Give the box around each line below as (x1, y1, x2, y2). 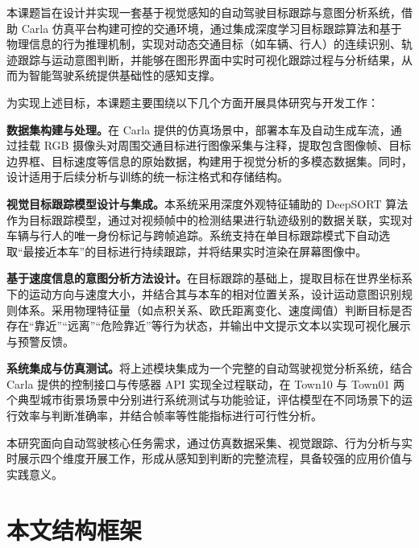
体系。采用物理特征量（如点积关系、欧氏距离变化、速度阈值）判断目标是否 (17, 301, 413, 318)
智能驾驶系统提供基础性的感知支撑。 (28, 67, 221, 84)
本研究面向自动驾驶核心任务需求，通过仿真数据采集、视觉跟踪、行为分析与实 (6, 434, 413, 451)
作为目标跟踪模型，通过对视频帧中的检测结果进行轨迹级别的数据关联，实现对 (6, 211, 413, 228)
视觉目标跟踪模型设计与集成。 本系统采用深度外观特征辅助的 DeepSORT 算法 (6, 195, 409, 212)
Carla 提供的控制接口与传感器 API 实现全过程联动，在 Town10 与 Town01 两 (6, 375, 405, 392)
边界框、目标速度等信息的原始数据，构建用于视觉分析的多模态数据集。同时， (6, 152, 413, 169)
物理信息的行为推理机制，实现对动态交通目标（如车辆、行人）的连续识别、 (6, 35, 401, 52)
